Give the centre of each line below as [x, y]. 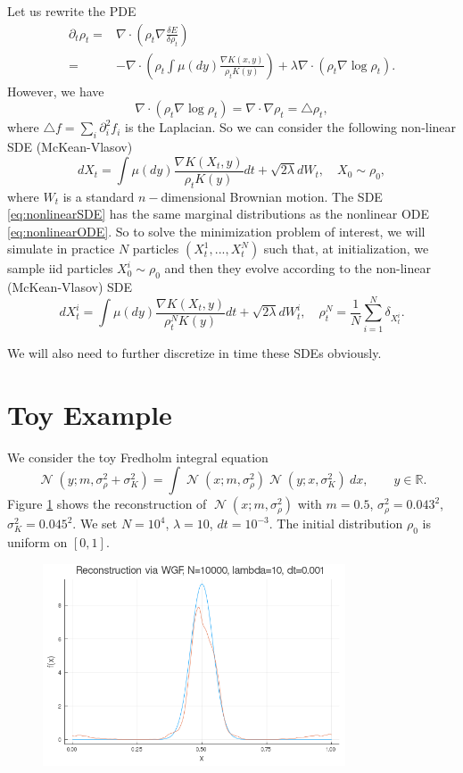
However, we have [56, 91]
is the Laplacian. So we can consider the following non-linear [291, 127]
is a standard [99, 196]
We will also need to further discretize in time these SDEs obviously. [194, 352]
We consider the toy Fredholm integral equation [138, 457]
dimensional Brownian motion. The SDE [272, 196]
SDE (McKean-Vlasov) [70, 147]
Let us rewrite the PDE [72, 11]
